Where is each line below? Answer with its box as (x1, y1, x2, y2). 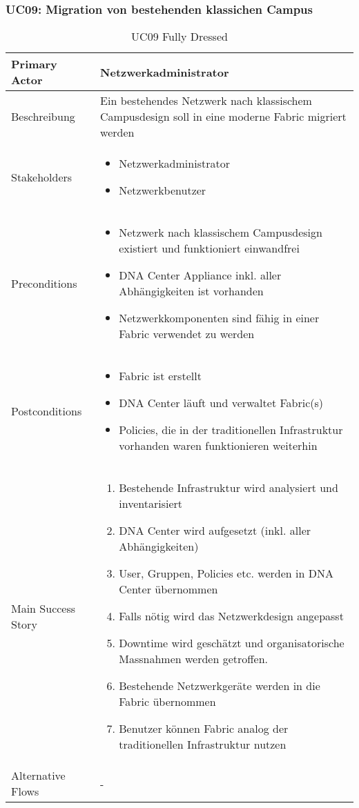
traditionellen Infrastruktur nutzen (119, 736, 287, 753)
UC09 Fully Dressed (131, 28, 228, 45)
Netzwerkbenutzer (119, 182, 206, 199)
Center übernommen (119, 581, 218, 598)
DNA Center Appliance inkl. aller (119, 267, 282, 284)
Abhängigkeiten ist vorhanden (119, 283, 264, 299)
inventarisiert (119, 495, 182, 512)
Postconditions (11, 402, 82, 419)
